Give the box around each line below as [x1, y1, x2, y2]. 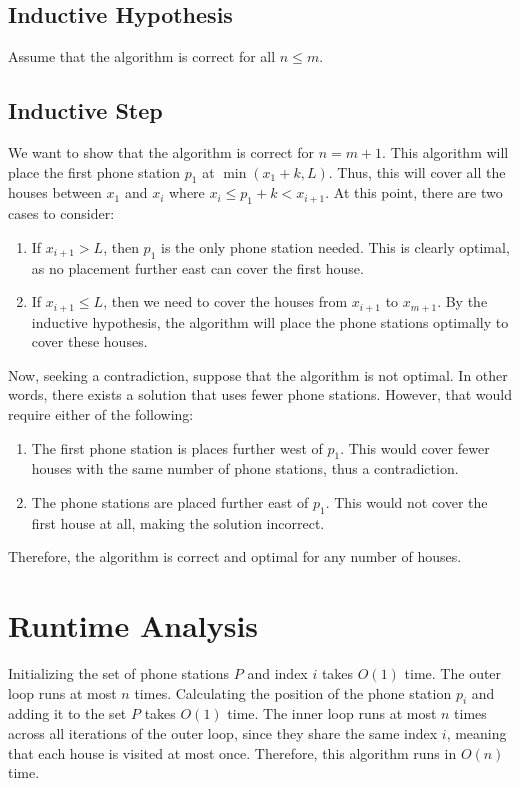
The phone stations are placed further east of [31, 491, 309, 512]
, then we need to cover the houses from [103, 291, 348, 312]
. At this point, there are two [325, 182, 503, 203]
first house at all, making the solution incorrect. [31, 512, 325, 533]
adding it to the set [8, 703, 127, 724]
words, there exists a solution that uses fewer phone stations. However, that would [8, 384, 512, 405]
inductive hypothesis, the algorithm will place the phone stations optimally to [31, 311, 509, 332]
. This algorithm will [382, 142, 509, 162]
